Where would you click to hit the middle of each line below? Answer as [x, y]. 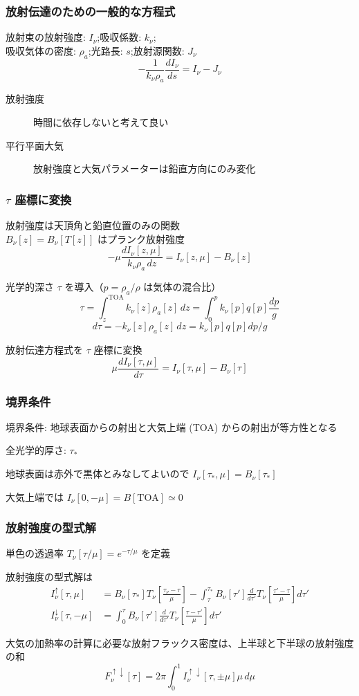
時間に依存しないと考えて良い [101, 122]
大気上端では [35, 496]
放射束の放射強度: [46, 37]
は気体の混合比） [182, 287]
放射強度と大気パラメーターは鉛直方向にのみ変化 [145, 168]
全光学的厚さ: [36, 450]
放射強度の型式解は [49, 577]
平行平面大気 [35, 145]
